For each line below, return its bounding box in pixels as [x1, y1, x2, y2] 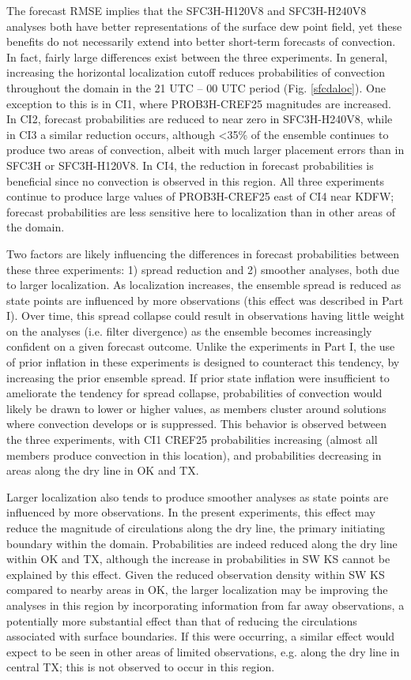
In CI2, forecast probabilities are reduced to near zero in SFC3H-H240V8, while [6, 111, 393, 127]
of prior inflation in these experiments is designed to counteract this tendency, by [6, 354, 400, 370]
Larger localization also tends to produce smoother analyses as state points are [6, 488, 389, 505]
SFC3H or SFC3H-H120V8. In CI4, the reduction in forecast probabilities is [6, 156, 374, 173]
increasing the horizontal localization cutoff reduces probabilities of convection [6, 64, 386, 81]
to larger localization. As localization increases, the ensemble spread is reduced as [6, 276, 402, 293]
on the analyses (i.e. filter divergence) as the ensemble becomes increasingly [6, 322, 372, 339]
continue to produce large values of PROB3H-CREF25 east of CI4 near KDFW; [6, 188, 394, 205]
